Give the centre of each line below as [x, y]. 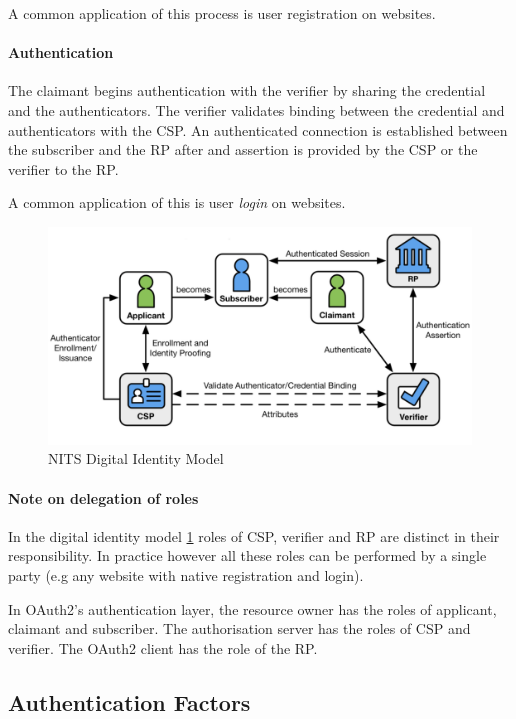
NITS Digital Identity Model [136, 458]
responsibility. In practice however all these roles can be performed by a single [247, 555]
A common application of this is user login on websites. [177, 202]
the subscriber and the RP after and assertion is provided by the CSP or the [243, 149]
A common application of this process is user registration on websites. [222, 13]
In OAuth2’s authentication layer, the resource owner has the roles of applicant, [252, 608]
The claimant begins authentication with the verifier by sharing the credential [247, 90]
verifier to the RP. [63, 168]
